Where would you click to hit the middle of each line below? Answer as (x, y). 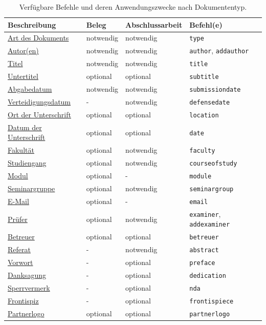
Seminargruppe (31, 188)
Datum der (25, 127)
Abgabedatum (30, 89)
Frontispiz (23, 300)
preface (202, 263)
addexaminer (210, 225)
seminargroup (212, 189)
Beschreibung (32, 24)
